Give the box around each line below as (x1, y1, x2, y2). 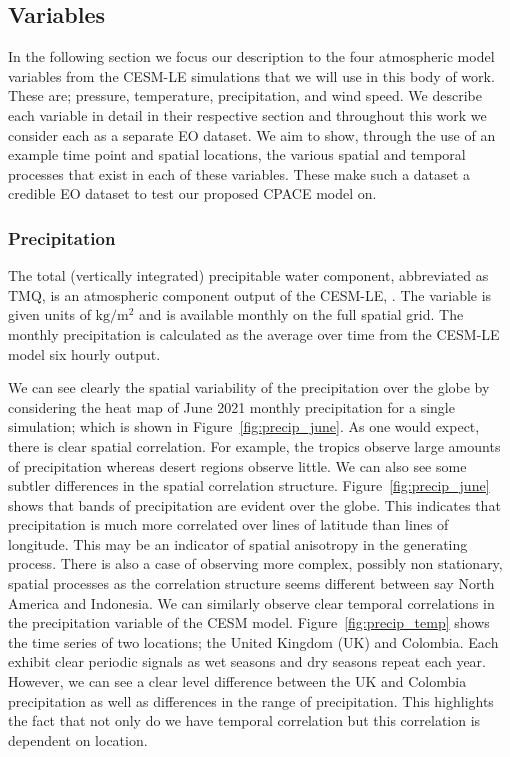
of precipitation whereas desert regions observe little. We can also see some (8, 455, 467, 476)
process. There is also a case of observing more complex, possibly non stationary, (8, 553, 503, 574)
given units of (8, 304, 91, 325)
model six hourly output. (8, 343, 161, 364)
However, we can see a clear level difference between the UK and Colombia (8, 671, 467, 692)
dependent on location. (8, 729, 148, 750)
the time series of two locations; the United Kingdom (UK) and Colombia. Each (8, 631, 499, 652)
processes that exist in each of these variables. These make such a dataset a (8, 163, 470, 184)
